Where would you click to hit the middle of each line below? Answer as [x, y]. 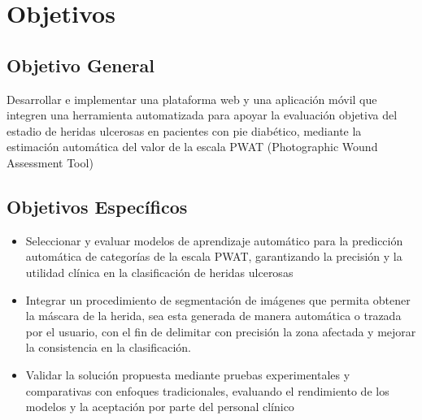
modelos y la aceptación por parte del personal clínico [160, 407]
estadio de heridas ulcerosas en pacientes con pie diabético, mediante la [184, 130]
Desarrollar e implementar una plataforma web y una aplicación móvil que [192, 99]
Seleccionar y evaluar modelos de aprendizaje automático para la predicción [214, 240]
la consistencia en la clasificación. [109, 347]
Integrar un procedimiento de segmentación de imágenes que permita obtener [218, 299]
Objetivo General [80, 65]
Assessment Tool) [50, 162]
